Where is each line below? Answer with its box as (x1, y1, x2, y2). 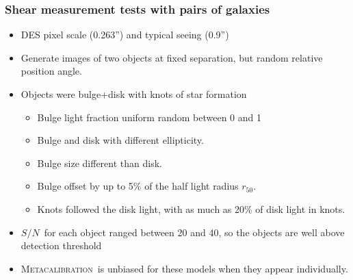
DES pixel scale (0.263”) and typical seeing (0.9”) (21, 27, 229, 42)
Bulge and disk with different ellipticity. (37, 133, 204, 147)
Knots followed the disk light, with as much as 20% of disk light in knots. (37, 201, 345, 216)
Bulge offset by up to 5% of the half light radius (37, 179, 239, 193)
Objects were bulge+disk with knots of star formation (21, 87, 247, 101)
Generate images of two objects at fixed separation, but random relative (21, 50, 323, 64)
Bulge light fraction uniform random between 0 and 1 (37, 110, 261, 124)
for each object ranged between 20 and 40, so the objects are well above (44, 225, 345, 239)
